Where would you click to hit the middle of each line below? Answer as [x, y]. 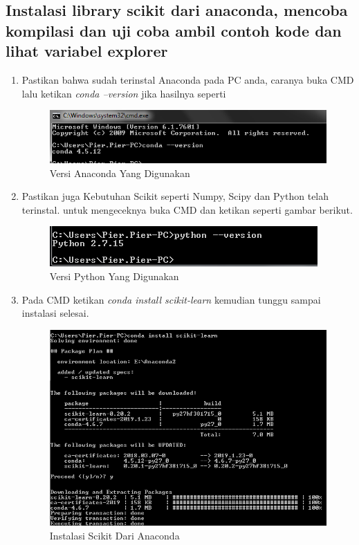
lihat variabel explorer [87, 51]
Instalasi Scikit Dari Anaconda [114, 536]
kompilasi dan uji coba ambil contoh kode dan [174, 30]
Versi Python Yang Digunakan [114, 276]
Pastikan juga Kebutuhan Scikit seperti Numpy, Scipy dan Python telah [175, 196]
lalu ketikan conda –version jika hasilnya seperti [124, 93]
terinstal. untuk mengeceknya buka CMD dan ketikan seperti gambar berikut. [187, 209]
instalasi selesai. [55, 313]
